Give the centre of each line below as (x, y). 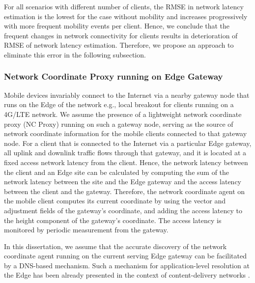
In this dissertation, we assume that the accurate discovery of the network (115, 246)
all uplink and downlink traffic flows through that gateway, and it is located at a (125, 153)
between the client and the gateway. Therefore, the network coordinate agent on (125, 191)
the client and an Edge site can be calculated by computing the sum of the (117, 172)
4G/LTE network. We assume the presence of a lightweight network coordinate (123, 114)
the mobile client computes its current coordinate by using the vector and (115, 201)
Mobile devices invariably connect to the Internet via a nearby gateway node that (127, 95)
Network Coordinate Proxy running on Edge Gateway (113, 76)
